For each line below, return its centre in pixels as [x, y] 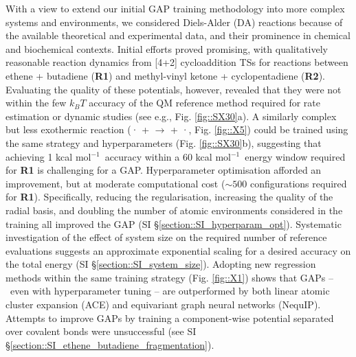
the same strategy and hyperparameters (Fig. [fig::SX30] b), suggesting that [164, 142]
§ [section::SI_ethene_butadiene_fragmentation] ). [110, 344]
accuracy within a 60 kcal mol [168, 156]
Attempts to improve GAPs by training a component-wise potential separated [170, 318]
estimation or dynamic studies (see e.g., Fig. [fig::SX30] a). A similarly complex [171, 116]
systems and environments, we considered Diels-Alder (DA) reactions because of [174, 22]
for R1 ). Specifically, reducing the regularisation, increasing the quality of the [169, 197]
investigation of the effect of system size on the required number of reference [166, 237]
